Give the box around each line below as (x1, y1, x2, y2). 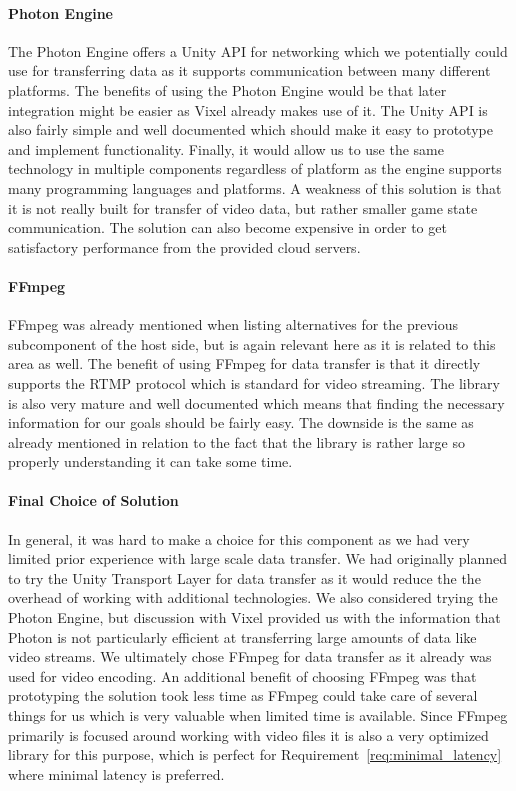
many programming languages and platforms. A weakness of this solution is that (8, 177, 502, 198)
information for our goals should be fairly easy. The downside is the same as (8, 412, 474, 433)
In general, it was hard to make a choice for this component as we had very (8, 528, 470, 549)
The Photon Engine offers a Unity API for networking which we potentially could (8, 40, 508, 61)
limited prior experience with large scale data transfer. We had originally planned (8, 548, 508, 569)
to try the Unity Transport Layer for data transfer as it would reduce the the (8, 567, 481, 588)
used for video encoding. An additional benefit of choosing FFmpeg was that (8, 665, 477, 686)
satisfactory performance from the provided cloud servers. (8, 236, 361, 257)
